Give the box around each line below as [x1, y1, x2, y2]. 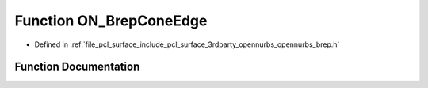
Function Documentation [14, 60, 140, 74]
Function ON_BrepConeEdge [14, 12, 208, 29]
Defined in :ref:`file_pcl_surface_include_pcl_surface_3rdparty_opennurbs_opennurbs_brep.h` [34, 40, 340, 49]
